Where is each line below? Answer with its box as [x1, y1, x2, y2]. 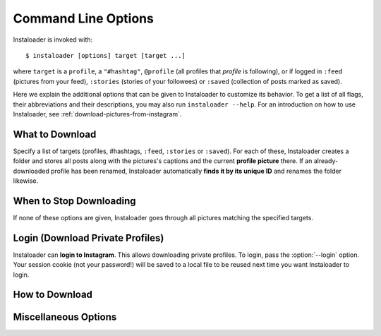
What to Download [13, 128, 97, 140]
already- [313, 157, 339, 165]
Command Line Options [13, 11, 155, 26]
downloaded [13, 167, 49, 175]
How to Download [13, 289, 93, 301]
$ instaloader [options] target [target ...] [25, 52, 186, 59]
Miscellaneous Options [13, 311, 117, 323]
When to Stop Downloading [13, 195, 137, 207]
